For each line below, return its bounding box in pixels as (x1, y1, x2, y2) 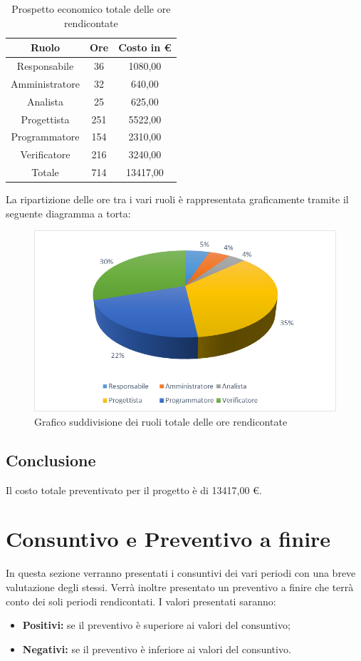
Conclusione (6, 449, 96, 471)
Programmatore (11, 129, 80, 144)
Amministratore (11, 76, 80, 91)
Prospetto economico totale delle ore (11, 1, 171, 16)
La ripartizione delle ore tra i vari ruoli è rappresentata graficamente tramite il (6, 192, 349, 207)
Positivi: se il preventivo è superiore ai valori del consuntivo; (22, 618, 291, 632)
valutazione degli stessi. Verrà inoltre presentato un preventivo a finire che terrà (6, 579, 354, 594)
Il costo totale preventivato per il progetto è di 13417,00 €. (6, 482, 262, 497)
